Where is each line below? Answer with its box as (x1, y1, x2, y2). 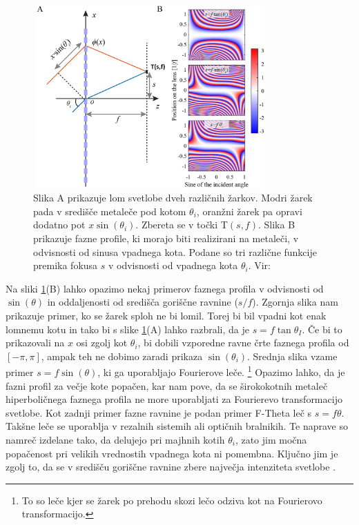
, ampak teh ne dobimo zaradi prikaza (41, 348, 203, 363)
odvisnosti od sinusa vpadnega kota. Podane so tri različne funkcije (33, 244, 317, 259)
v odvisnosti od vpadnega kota (108, 258, 238, 273)
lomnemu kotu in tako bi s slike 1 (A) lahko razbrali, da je (6, 321, 249, 336)
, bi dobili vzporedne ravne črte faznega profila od (137, 335, 349, 350)
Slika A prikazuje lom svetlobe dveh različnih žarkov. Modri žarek (33, 190, 313, 205)
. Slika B (258, 217, 295, 232)
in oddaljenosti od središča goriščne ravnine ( (47, 295, 238, 309)
